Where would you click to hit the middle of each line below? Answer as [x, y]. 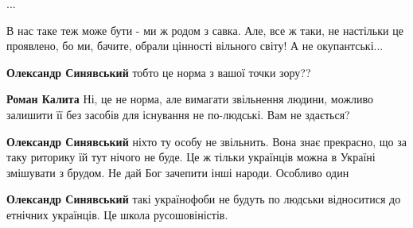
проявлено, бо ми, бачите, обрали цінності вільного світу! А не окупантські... [195, 46]
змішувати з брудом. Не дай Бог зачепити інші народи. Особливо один [178, 172]
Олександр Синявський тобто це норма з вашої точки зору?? [159, 72]
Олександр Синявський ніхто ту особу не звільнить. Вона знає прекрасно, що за [207, 141]
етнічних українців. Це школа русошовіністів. [117, 214]
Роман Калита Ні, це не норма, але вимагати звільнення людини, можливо [190, 99]
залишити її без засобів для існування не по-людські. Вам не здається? [178, 114]
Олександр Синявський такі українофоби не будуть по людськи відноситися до [204, 199]
